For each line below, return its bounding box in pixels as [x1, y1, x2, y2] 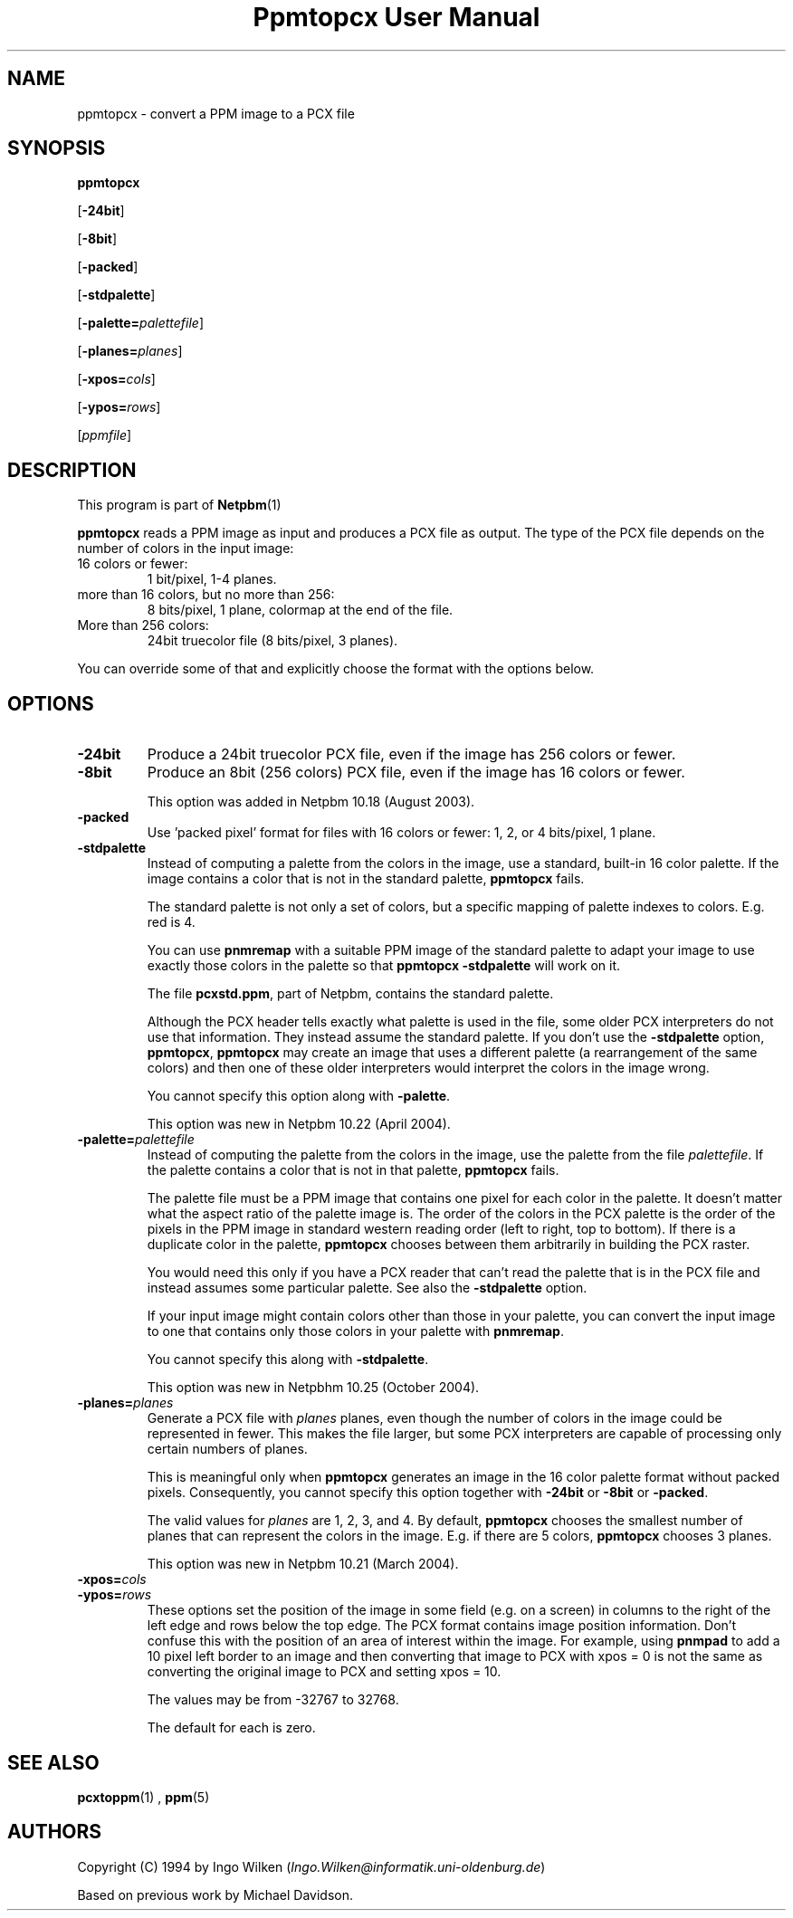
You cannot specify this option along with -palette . [147, 1088, 451, 1104]
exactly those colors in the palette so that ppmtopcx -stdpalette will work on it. [147, 958, 621, 974]
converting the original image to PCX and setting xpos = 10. [147, 1664, 502, 1680]
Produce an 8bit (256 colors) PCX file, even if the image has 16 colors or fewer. [147, 763, 685, 782]
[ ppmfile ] [77, 427, 132, 444]
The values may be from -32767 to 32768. [147, 1692, 399, 1708]
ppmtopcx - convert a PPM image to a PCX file [77, 105, 355, 121]
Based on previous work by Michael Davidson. [77, 1886, 353, 1903]
